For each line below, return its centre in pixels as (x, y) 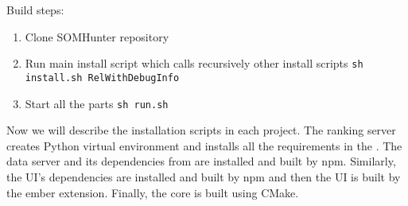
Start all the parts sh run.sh (97, 103)
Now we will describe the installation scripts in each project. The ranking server (201, 130)
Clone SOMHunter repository (97, 36)
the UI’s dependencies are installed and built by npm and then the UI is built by (204, 176)
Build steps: (35, 10)
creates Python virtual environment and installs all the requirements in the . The (204, 145)
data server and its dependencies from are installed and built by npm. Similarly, (201, 161)
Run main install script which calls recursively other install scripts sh (194, 63)
